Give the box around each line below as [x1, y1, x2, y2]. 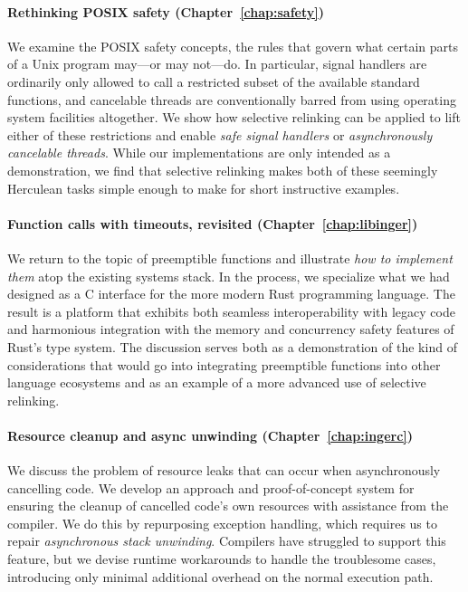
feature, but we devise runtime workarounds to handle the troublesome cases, [7, 549, 436, 568]
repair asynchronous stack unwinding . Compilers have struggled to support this [7, 531, 446, 550]
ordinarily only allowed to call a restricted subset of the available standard [7, 72, 420, 91]
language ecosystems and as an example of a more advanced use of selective [7, 373, 426, 392]
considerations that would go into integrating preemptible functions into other [7, 355, 441, 374]
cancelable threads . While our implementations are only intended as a [7, 143, 391, 162]
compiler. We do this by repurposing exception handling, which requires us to [7, 513, 437, 532]
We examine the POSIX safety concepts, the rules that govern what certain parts [7, 36, 459, 55]
